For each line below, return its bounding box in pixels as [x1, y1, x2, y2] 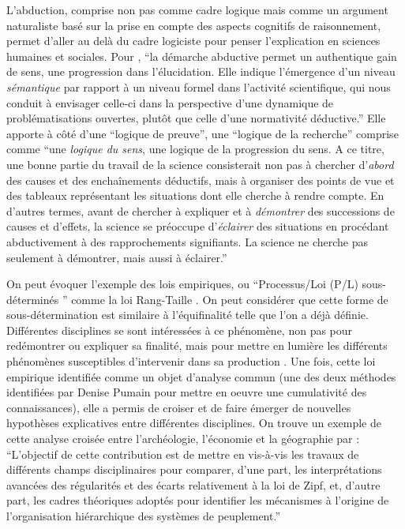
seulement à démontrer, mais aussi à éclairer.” [6, 249, 227, 265]
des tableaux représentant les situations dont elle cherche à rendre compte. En [6, 187, 384, 204]
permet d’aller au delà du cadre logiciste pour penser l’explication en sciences [6, 32, 381, 49]
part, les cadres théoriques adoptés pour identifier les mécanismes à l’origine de [6, 492, 389, 508]
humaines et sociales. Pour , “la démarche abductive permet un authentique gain [6, 47, 397, 64]
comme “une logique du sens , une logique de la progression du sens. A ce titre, [6, 141, 384, 157]
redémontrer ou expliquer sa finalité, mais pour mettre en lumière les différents [6, 337, 388, 354]
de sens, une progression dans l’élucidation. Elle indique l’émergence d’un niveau [6, 63, 396, 80]
